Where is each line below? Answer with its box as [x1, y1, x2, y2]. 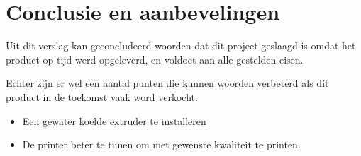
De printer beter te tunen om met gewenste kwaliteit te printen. [22, 137, 301, 152]
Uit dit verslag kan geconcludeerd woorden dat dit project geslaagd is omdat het [6, 38, 356, 53]
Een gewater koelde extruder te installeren [22, 113, 206, 128]
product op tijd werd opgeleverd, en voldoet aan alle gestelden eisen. [6, 52, 304, 66]
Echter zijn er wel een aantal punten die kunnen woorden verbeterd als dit [6, 76, 329, 90]
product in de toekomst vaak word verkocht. [6, 89, 198, 104]
